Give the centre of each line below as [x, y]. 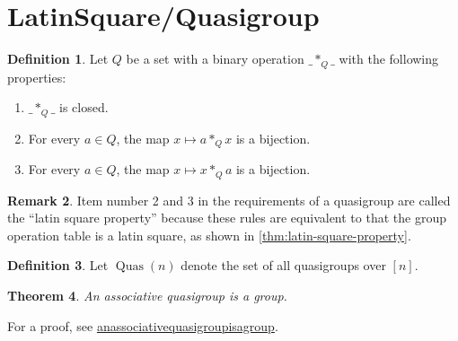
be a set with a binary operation [215, 59]
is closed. [84, 107]
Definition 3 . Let [58, 265]
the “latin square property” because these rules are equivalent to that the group [227, 218]
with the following [389, 59]
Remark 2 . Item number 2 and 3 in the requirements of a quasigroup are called [229, 200]
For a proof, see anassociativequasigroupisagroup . [143, 325]
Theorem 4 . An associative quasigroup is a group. [147, 295]
